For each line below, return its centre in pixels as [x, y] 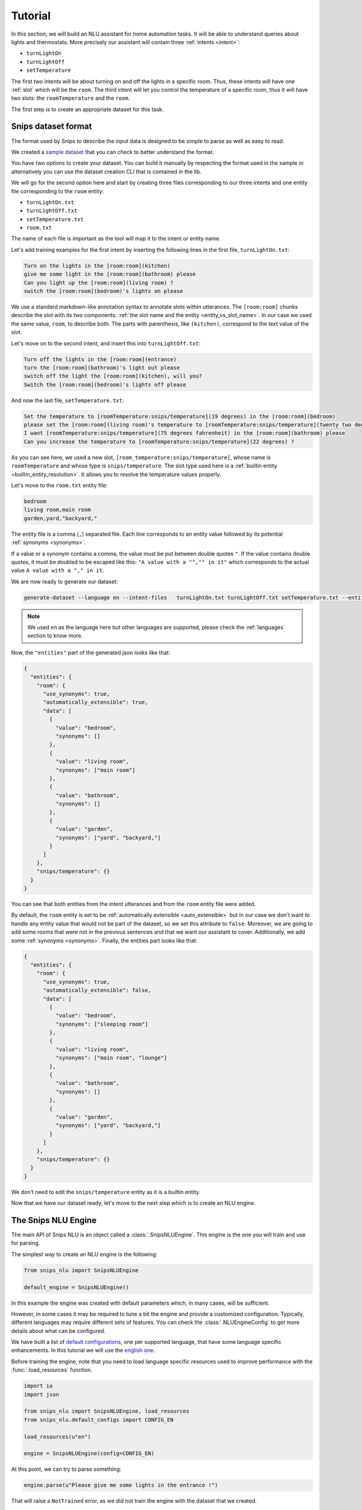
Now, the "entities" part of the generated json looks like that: [91, 652]
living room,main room [57, 510]
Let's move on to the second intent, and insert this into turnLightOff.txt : [106, 343]
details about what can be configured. [58, 1331]
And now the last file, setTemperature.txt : [68, 400]
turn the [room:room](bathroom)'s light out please [102, 368]
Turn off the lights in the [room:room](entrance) [100, 359]
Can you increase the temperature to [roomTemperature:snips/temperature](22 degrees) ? [159, 442]
